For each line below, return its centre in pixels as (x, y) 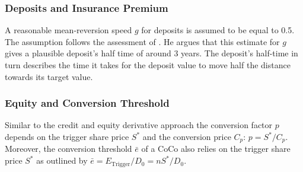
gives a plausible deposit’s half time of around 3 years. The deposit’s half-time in (151, 53)
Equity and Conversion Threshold (87, 103)
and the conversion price (187, 136)
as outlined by (62, 160)
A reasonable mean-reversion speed (68, 30)
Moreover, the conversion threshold (68, 149)
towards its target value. (49, 76)
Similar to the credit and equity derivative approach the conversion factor (139, 125)
